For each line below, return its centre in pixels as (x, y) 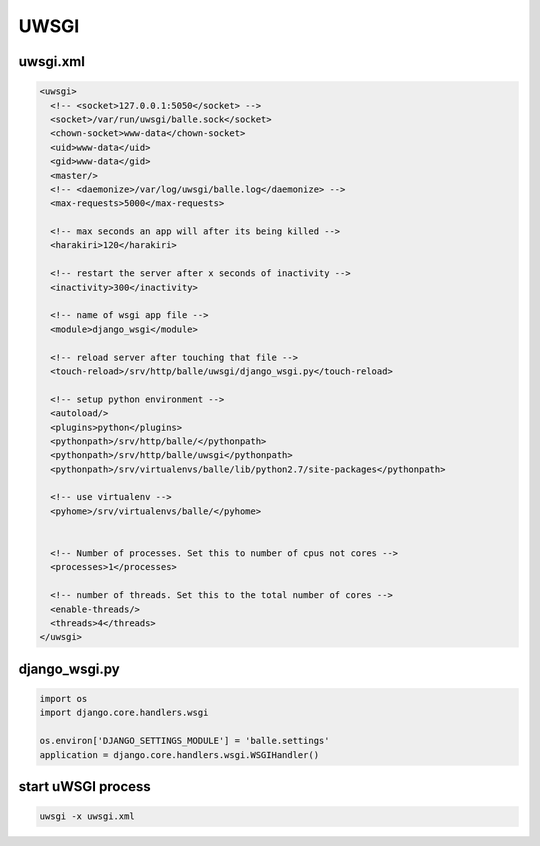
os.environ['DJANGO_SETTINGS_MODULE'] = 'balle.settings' (184, 741)
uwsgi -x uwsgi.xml (87, 816)
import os (63, 698)
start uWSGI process (85, 786)
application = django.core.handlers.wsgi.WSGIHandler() (179, 754)
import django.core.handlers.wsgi (124, 713)
